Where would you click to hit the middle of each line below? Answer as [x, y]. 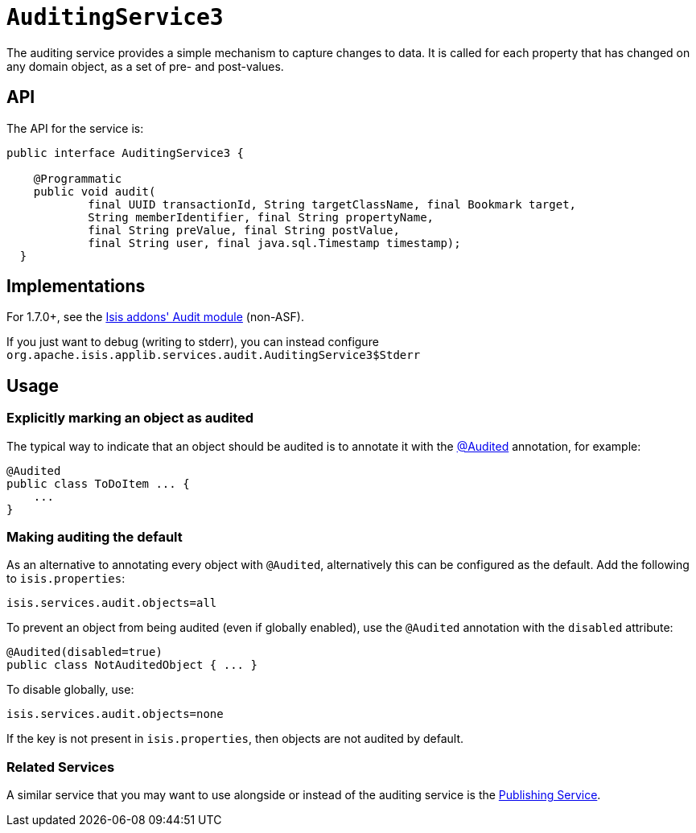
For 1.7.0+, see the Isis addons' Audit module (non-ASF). [155, 317]
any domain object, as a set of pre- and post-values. [145, 66]
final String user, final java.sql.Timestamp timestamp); [274, 243]
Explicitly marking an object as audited [130, 418]
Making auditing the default [95, 537]
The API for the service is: [75, 128]
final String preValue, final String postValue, [244, 230]
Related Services [61, 767]
